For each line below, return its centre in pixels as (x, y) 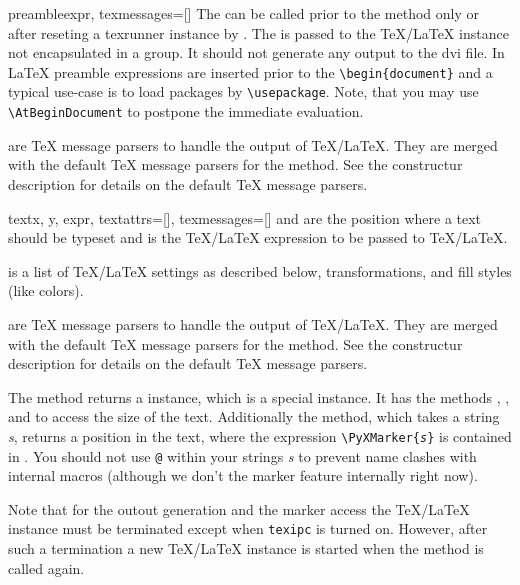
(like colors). (46, 290)
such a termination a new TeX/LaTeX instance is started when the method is (246, 548)
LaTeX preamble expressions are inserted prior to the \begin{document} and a (250, 71)
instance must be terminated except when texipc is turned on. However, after (248, 528)
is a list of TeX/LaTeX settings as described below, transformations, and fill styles (260, 270)
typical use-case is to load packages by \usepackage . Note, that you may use (243, 91)
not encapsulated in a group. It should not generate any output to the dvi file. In (256, 52)
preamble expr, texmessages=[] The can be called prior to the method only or (243, 13)
